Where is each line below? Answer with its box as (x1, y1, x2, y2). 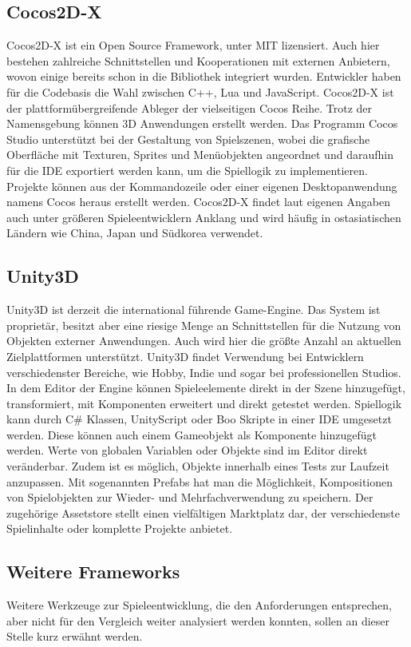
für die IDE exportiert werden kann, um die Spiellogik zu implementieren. (6, 161, 368, 178)
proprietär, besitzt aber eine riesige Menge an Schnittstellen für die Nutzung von (6, 316, 401, 333)
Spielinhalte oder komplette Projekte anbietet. (6, 520, 233, 537)
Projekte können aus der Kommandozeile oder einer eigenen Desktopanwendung (6, 177, 397, 194)
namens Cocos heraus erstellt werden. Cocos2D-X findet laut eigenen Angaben (6, 193, 390, 210)
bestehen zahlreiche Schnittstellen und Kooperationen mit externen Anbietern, (6, 52, 390, 69)
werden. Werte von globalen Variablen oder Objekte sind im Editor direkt (6, 442, 368, 458)
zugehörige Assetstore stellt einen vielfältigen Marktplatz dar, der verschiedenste (6, 504, 401, 521)
